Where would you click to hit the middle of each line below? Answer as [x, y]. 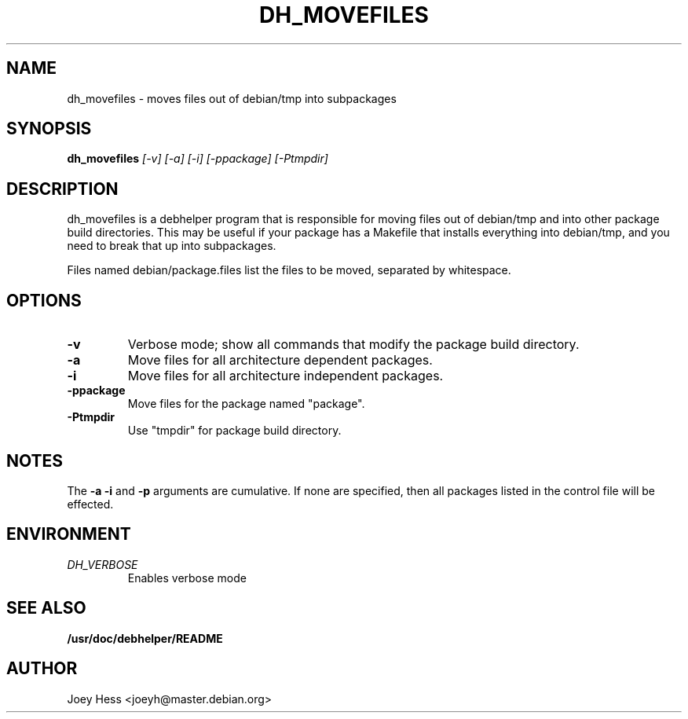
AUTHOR [42, 669]
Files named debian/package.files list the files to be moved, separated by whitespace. [289, 270]
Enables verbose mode [187, 578]
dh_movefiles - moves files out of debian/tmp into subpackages [232, 98]
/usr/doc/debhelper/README [145, 638]
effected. [90, 504]
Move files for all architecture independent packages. [285, 376]
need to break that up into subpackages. [172, 246]
